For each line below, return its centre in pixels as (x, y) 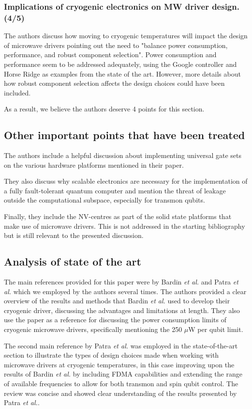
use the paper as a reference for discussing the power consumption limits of (115, 320)
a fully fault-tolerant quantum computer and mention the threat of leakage (115, 190)
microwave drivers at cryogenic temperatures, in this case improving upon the (119, 364)
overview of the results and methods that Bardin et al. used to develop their (117, 301)
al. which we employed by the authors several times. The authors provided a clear (125, 291)
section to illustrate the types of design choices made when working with (111, 355)
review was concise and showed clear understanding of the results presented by (120, 393)
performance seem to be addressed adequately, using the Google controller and (120, 64)
